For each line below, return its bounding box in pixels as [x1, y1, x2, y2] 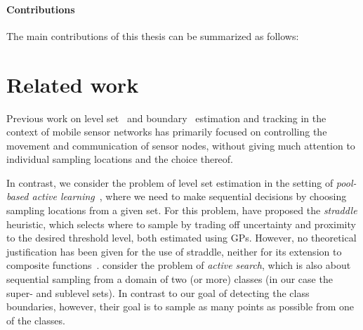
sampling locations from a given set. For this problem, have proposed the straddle [6, 203, 357, 218]
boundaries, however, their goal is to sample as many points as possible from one [6, 299, 355, 314]
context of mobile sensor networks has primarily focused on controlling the [6, 124, 327, 139]
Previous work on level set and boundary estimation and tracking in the [6, 110, 326, 125]
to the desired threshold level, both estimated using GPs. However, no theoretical [6, 230, 357, 245]
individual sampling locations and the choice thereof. [6, 152, 234, 166]
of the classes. [6, 312, 65, 327]
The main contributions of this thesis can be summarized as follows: [6, 28, 299, 43]
